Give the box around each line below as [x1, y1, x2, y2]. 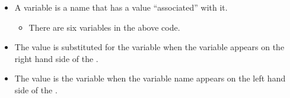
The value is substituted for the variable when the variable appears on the [14, 41, 285, 53]
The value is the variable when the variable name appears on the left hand [14, 72, 286, 84]
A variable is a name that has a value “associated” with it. [14, 1, 228, 13]
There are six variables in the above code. [28, 21, 180, 33]
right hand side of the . [14, 52, 98, 64]
